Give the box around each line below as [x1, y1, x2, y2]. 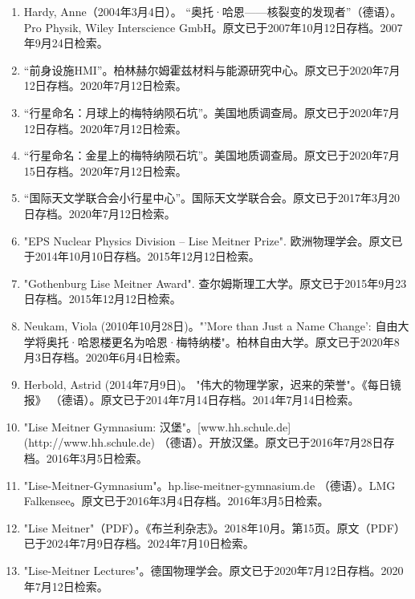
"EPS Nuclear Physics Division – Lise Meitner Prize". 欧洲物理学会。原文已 [23, 232, 403, 249]
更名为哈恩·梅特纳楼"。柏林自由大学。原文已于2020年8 [111, 333, 400, 350]
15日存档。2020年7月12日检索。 [23, 162, 187, 179]
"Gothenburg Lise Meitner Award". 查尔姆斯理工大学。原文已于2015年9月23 [23, 274, 407, 291]
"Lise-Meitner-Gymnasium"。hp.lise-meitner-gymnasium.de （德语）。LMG [23, 476, 396, 493]
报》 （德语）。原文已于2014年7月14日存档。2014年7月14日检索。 [23, 391, 360, 408]
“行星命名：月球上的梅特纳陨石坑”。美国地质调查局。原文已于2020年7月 [23, 103, 401, 120]
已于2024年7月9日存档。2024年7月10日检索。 [23, 535, 254, 552]
